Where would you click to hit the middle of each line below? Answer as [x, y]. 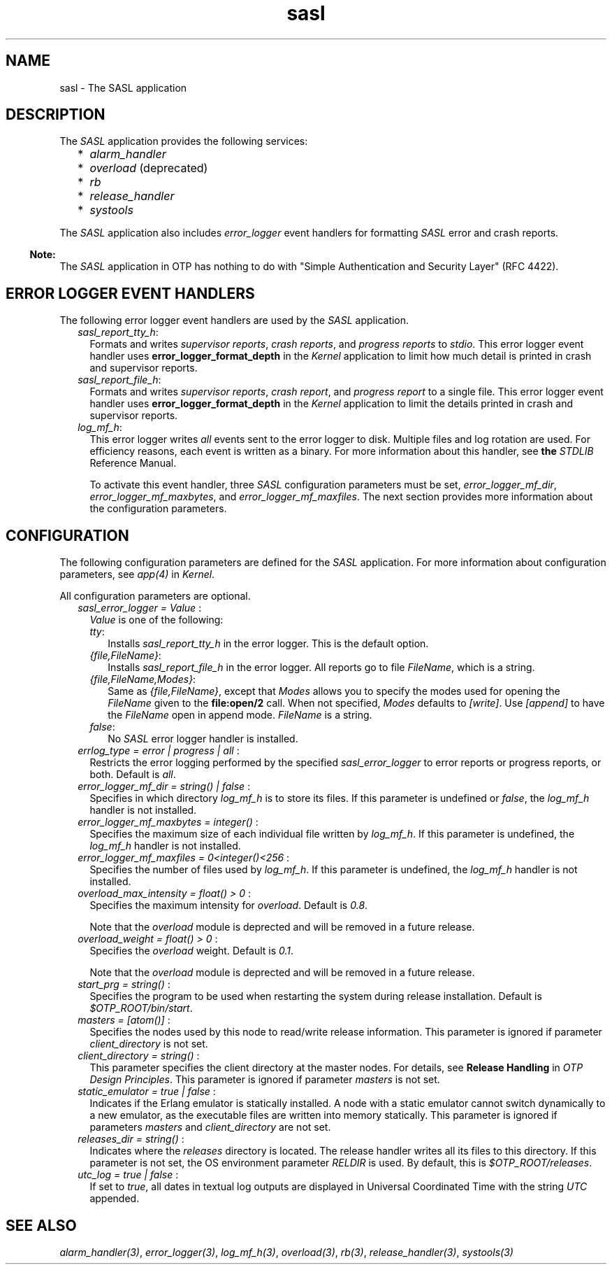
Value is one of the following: [156, 620]
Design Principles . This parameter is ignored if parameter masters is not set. [265, 1080]
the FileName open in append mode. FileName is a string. [240, 715]
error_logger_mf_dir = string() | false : [164, 786]
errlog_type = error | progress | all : [159, 751]
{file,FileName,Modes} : [143, 679]
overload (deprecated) [149, 168]
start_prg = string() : [124, 985]
